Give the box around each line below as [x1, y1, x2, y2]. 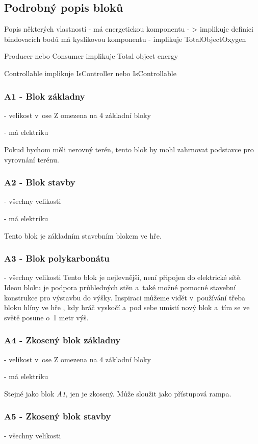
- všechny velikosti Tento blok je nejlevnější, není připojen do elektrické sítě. [4, 272, 242, 283]
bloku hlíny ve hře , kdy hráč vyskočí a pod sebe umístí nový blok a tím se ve [4, 302, 250, 313]
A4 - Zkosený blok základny [4, 334, 121, 346]
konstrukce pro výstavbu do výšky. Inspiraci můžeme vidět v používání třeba [4, 292, 245, 302]
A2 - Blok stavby [4, 176, 75, 189]
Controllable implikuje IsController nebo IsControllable [4, 67, 176, 78]
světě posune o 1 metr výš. [4, 312, 89, 322]
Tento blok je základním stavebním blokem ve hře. [4, 230, 162, 241]
